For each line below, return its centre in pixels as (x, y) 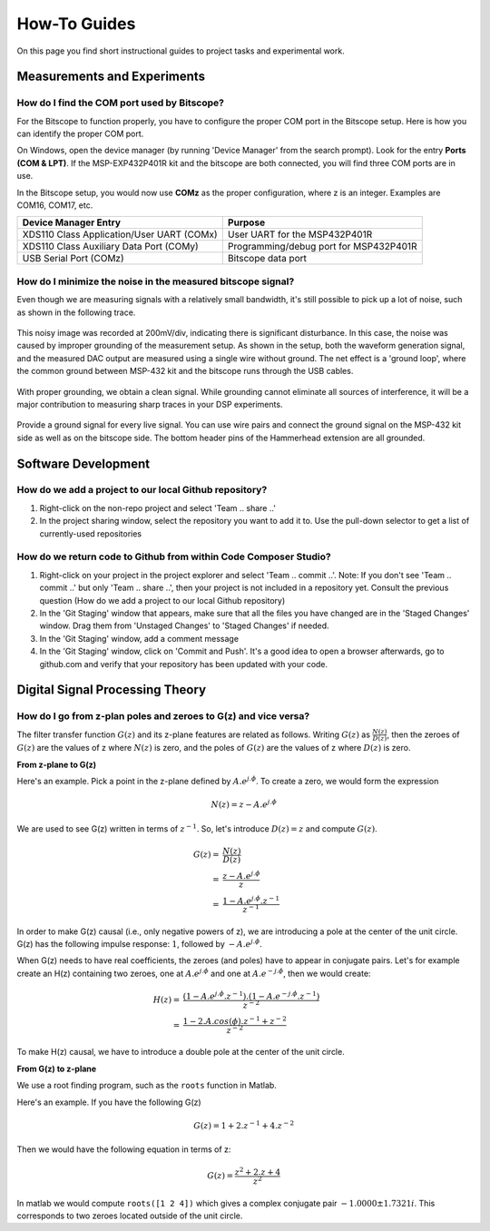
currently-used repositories (91, 533)
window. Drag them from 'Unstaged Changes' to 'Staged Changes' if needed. (185, 625)
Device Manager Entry (72, 222)
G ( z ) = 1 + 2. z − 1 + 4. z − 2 (244, 1125)
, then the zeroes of (423, 734)
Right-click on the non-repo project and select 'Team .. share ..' (158, 507)
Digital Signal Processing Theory (112, 690)
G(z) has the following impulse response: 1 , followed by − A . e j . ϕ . (139, 944)
